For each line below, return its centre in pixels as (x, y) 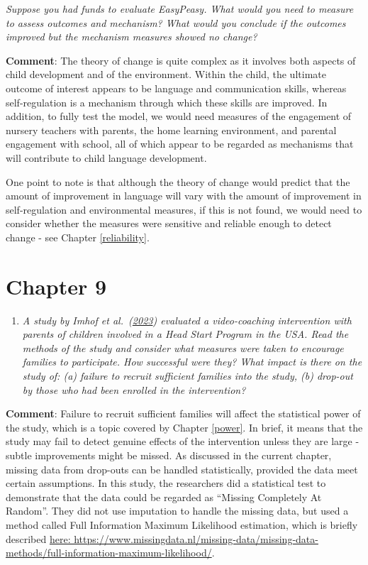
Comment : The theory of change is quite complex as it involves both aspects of (181, 60)
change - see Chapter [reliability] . (78, 237)
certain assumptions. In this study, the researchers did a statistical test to (166, 483)
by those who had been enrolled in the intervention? (134, 389)
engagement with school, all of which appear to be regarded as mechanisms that (180, 144)
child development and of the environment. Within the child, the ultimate (166, 74)
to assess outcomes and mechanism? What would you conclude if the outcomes (176, 22)
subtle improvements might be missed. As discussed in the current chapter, (169, 455)
